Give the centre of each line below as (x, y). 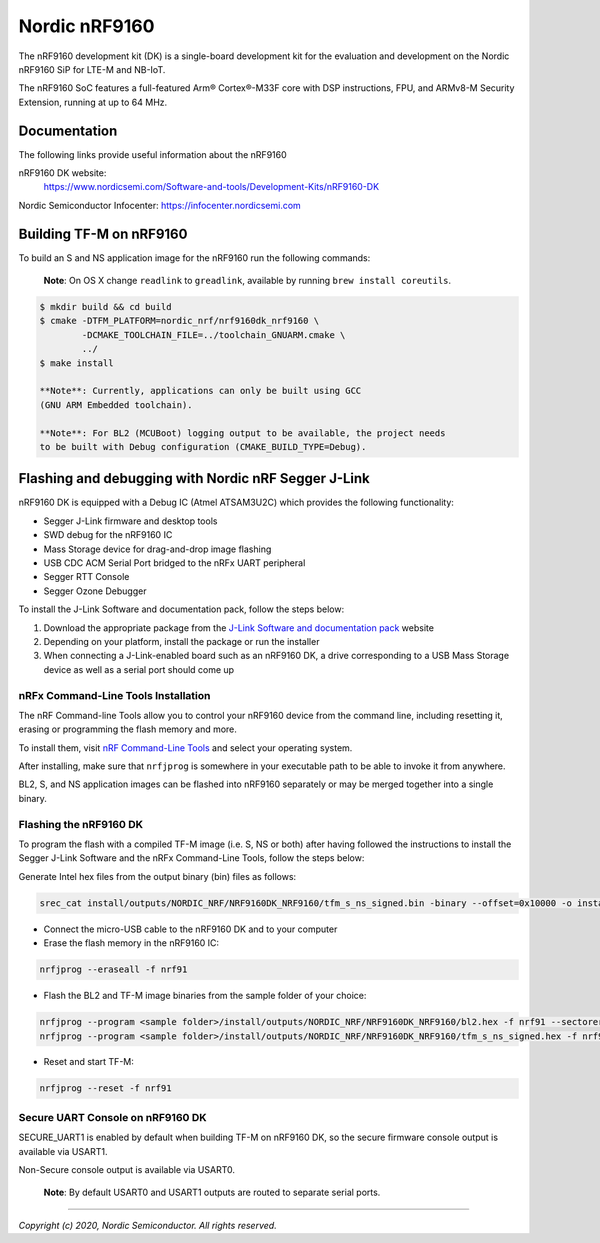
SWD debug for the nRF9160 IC (108, 535)
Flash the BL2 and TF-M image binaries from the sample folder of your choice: (205, 996)
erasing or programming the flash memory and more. (127, 729)
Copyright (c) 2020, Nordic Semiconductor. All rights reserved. (147, 1225)
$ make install (76, 363)
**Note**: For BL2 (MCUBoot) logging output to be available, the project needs (242, 433)
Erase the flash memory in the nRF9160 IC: (131, 943)
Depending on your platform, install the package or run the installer (181, 641)
